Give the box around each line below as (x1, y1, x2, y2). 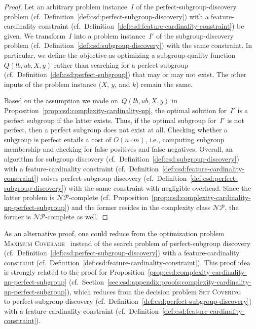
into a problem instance (74, 30, 146, 41)
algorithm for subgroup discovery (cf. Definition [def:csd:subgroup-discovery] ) (4, 153, 239, 164)
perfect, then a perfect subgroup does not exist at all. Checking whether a (4, 124, 228, 135)
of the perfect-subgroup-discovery (136, 1, 237, 11)
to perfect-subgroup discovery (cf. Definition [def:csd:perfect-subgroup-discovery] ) (4, 296, 252, 306)
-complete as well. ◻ (45, 211, 108, 222)
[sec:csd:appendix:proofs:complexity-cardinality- (107, 277, 252, 287)
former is (4, 211, 31, 222)
